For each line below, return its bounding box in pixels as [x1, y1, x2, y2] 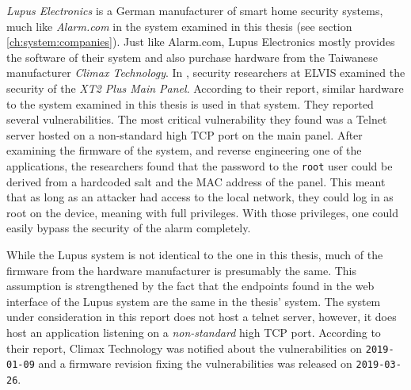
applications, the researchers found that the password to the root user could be [6, 157, 393, 174]
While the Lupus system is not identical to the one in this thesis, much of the [6, 246, 383, 262]
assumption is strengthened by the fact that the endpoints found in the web [6, 277, 375, 294]
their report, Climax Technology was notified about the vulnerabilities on [6, 339, 363, 356]
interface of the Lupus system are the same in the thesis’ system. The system [6, 292, 381, 309]
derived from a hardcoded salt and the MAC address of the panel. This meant [6, 173, 386, 189]
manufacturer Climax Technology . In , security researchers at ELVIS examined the [6, 64, 405, 81]
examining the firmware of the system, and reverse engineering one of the [6, 142, 362, 159]
